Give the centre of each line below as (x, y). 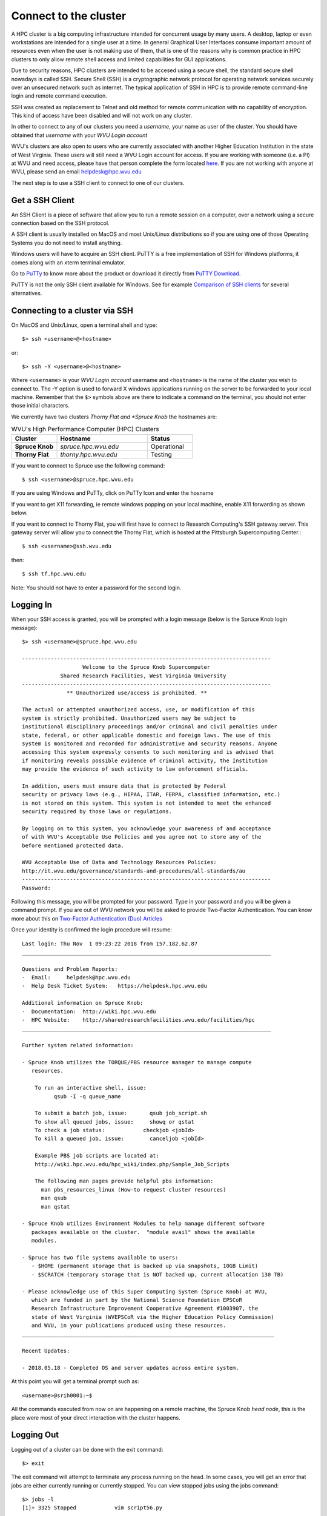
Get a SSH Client (43, 200)
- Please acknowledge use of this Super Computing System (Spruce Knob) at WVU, (145, 1291)
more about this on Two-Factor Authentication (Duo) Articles (87, 918)
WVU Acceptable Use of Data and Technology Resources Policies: (120, 862)
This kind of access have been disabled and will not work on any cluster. (102, 116)
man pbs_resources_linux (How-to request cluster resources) (134, 1189)
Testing (161, 454)
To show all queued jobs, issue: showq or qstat (114, 1122)
